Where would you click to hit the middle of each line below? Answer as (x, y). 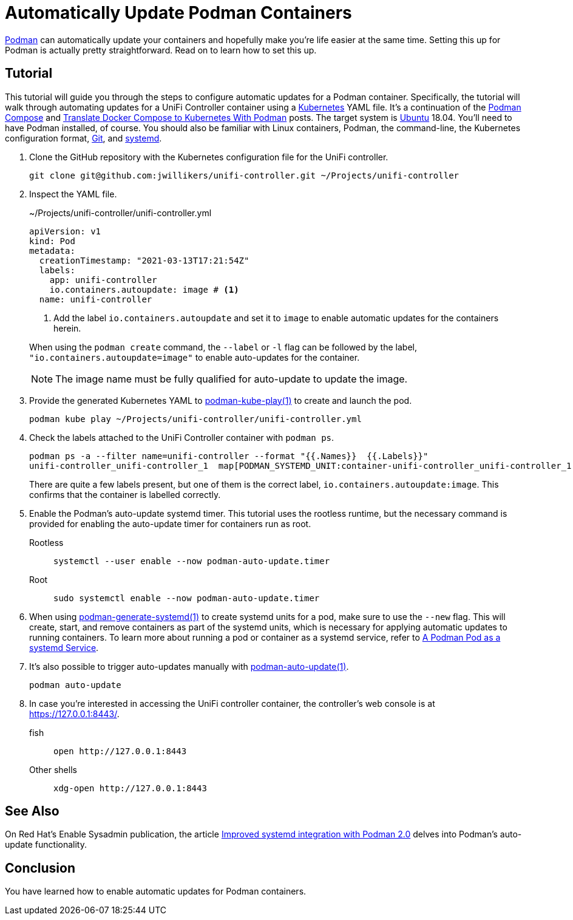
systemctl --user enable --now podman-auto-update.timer (192, 561)
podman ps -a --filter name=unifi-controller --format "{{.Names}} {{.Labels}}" (229, 456)
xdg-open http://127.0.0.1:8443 (130, 788)
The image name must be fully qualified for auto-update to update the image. (232, 379)
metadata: (52, 250)
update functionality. (46, 845)
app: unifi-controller (103, 280)
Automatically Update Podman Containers (178, 13)
